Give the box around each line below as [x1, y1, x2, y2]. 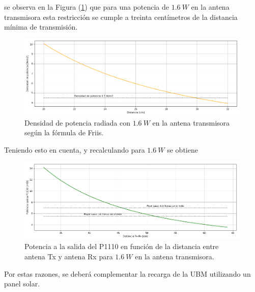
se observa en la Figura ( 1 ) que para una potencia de [4, 2, 169, 12]
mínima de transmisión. [4, 21, 78, 32]
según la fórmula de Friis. [24, 127, 104, 138]
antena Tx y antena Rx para [24, 251, 113, 262]
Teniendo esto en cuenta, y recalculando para [4, 144, 145, 155]
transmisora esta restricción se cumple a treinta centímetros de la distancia [4, 11, 238, 22]
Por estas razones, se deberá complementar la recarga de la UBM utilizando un [4, 268, 251, 279]
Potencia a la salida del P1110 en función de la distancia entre [24, 241, 219, 252]
